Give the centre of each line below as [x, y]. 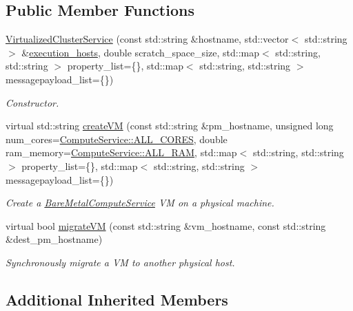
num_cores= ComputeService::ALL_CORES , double [117, 139]
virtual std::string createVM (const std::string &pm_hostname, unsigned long [170, 126]
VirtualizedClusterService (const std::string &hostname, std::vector [147, 39]
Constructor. [32, 102]
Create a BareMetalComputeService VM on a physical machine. [140, 203]
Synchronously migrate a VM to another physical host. [120, 262]
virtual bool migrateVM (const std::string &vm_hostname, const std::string [166, 225]
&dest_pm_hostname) [54, 239]
